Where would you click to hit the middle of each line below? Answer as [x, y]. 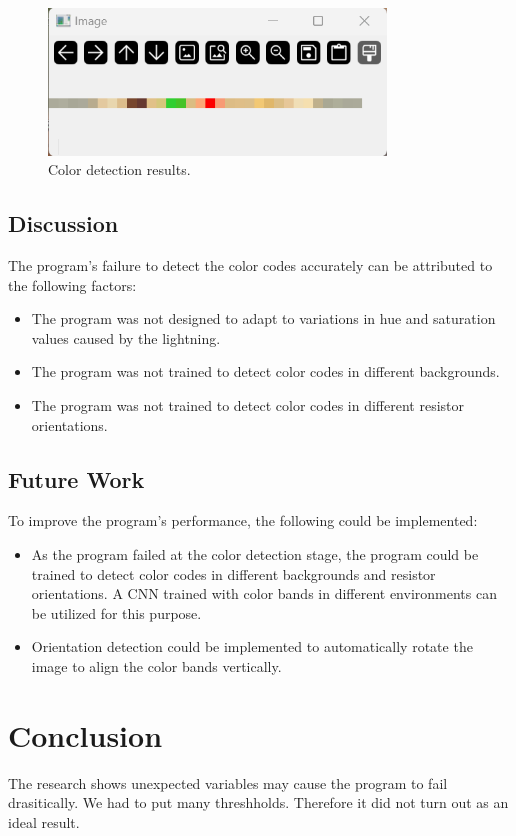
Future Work [76, 478]
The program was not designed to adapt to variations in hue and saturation [263, 318]
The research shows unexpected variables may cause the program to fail [228, 782]
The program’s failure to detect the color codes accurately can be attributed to [250, 265]
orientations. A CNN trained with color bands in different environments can [264, 593]
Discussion [63, 223]
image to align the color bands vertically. [156, 666]
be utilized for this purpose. [116, 612]
